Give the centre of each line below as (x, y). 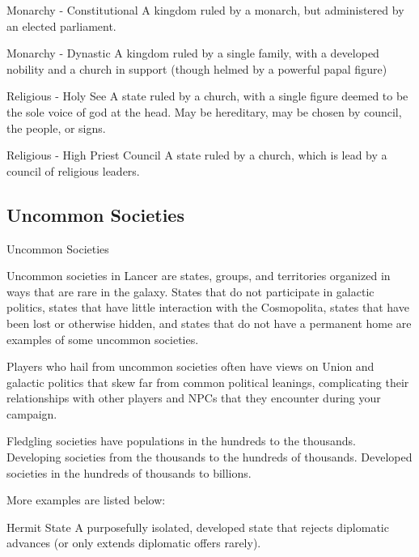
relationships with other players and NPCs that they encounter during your (194, 398)
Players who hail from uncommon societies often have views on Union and (190, 366)
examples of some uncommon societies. (103, 339)
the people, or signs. (56, 128)
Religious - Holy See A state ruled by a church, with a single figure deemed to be (207, 96)
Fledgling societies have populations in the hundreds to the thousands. (182, 441)
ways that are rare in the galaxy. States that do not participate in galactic (190, 291)
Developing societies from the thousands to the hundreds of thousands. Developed (209, 457)
